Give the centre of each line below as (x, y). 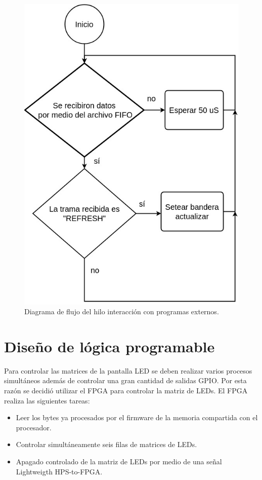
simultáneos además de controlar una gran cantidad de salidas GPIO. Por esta (125, 380)
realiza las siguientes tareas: (47, 400)
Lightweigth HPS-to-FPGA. (59, 471)
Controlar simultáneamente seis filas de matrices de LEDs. (106, 444)
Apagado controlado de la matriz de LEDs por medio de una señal (119, 461)
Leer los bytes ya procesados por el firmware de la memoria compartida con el (137, 417)
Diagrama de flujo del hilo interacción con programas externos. (122, 311)
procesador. (34, 427)
